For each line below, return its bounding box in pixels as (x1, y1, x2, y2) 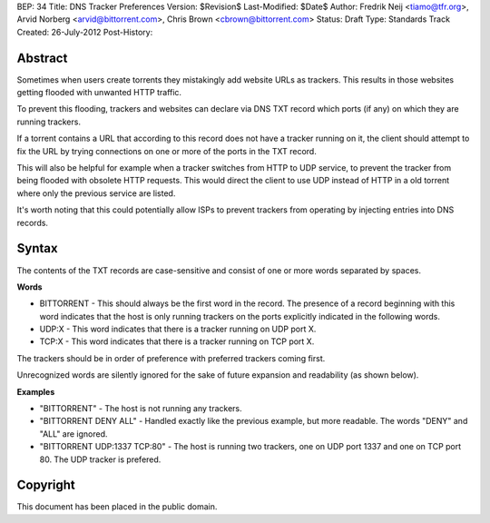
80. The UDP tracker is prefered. (39, 454, 162, 465)
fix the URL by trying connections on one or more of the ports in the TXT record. (16, 145, 317, 156)
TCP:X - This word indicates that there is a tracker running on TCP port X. (39, 336, 315, 347)
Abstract (16, 50, 68, 65)
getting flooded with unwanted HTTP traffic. (16, 87, 181, 98)
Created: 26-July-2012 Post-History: (16, 26, 153, 37)
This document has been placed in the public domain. (16, 501, 218, 512)
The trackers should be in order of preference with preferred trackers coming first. (16, 352, 326, 363)
